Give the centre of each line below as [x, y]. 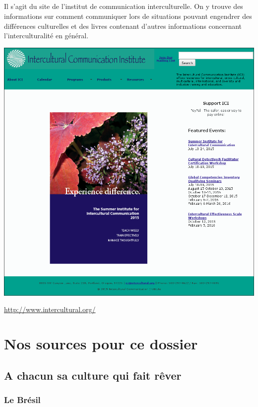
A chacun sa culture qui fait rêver [93, 375]
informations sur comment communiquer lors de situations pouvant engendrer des [128, 16]
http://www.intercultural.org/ [50, 309]
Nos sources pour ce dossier [101, 344]
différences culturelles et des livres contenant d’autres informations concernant [123, 26]
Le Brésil [22, 399]
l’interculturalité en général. [46, 36]
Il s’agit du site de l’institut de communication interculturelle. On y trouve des [124, 6]
